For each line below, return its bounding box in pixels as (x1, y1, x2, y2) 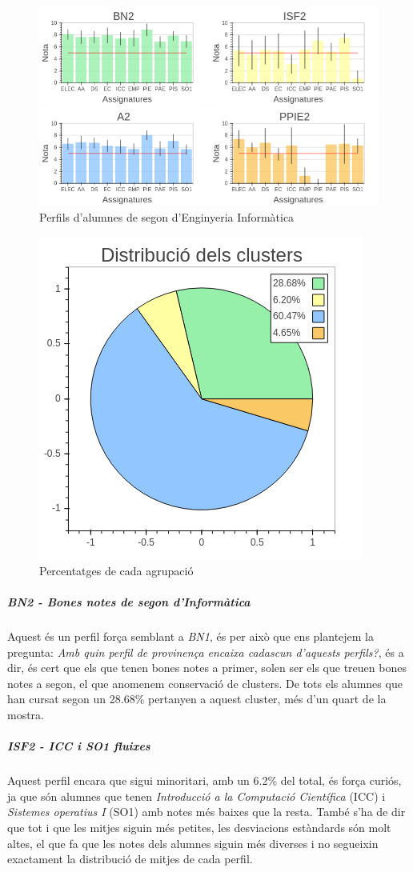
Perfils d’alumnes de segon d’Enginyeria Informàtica (39, 208, 295, 225)
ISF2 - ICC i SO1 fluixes (7, 738, 150, 754)
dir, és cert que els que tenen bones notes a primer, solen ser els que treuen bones (7, 659, 407, 676)
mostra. (7, 706, 45, 723)
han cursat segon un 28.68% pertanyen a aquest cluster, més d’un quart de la (7, 690, 387, 707)
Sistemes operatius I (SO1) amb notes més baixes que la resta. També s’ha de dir (7, 803, 406, 820)
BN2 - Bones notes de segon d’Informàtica (7, 594, 251, 610)
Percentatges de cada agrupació (39, 562, 194, 578)
